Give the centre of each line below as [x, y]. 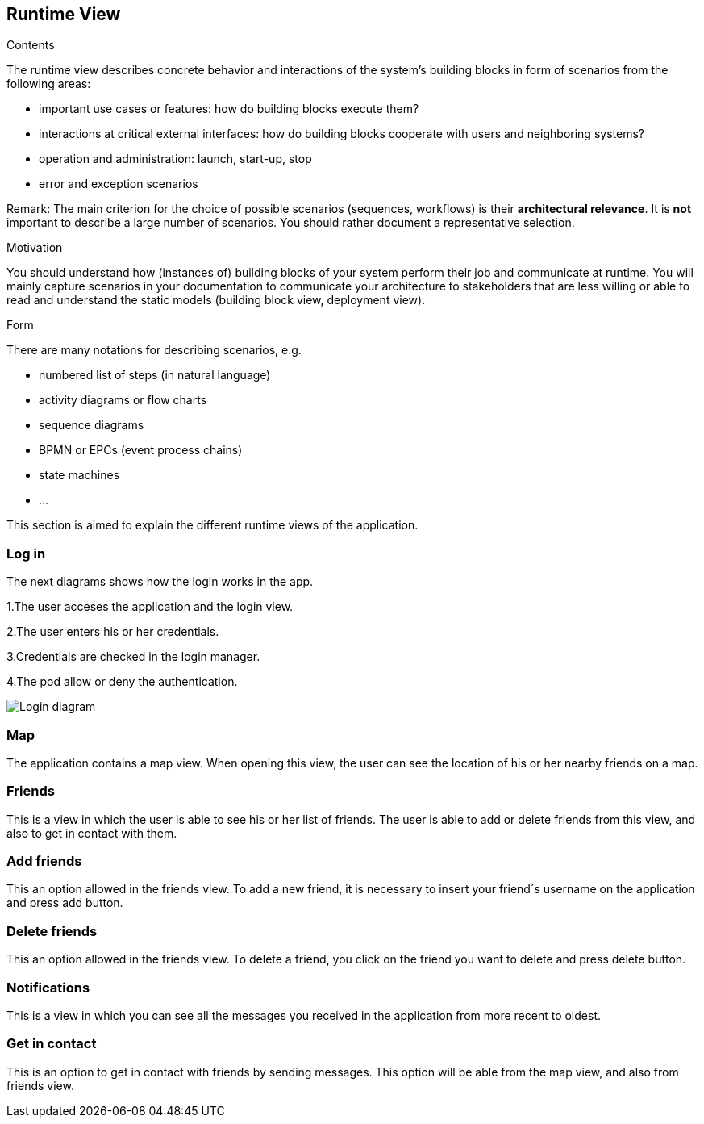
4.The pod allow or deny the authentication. [122, 682]
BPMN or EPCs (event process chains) [141, 450]
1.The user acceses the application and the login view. [150, 607]
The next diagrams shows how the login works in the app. [160, 582]
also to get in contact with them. [92, 833]
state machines [79, 475]
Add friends [44, 861]
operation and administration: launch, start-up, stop [175, 159]
